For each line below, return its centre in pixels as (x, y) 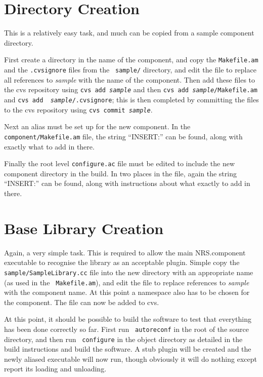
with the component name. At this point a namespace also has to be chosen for (127, 292)
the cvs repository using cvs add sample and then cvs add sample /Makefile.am (131, 89)
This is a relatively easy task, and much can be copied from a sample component (129, 33)
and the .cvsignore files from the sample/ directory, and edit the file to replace (130, 69)
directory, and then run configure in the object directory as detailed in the (123, 339)
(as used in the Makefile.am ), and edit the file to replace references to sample (127, 282)
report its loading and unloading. (55, 369)
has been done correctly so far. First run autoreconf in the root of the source (126, 329)
